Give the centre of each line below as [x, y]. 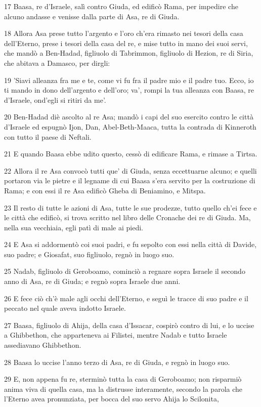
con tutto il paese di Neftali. [48, 136]
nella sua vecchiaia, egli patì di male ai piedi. [74, 227]
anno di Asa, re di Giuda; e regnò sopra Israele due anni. [92, 281]
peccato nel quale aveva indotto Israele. [65, 308]
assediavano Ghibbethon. [43, 345]
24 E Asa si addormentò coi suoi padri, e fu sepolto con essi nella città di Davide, [130, 244]
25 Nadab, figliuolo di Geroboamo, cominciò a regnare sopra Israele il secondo [125, 271]
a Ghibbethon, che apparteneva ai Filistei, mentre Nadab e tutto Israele [116, 335]
